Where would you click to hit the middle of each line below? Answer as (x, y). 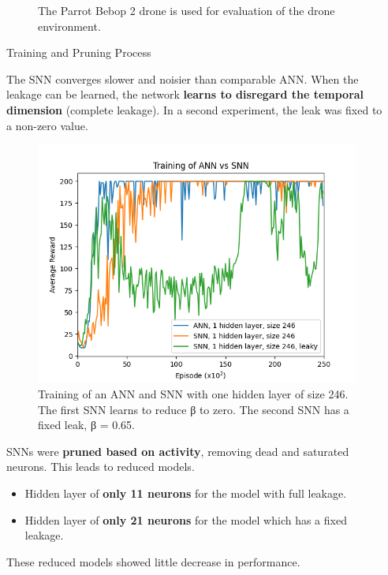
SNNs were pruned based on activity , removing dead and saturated (178, 451)
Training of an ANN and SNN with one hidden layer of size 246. (193, 394)
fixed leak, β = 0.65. (87, 425)
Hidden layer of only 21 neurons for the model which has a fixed (186, 519)
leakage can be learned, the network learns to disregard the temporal (185, 94)
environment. (69, 26)
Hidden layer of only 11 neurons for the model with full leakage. (186, 493)
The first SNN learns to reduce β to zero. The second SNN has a (194, 409)
